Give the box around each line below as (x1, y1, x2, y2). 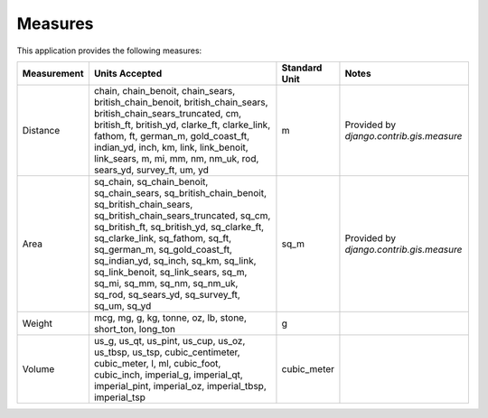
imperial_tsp (93, 391, 146, 404)
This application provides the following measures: (16, 45, 202, 56)
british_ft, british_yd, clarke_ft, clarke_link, (93, 118, 271, 131)
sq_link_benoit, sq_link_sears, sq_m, (93, 265, 248, 278)
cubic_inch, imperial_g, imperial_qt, (93, 368, 243, 381)
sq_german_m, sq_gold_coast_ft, (93, 243, 232, 255)
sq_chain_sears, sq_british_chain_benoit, (93, 186, 267, 199)
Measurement (22, 67, 85, 79)
